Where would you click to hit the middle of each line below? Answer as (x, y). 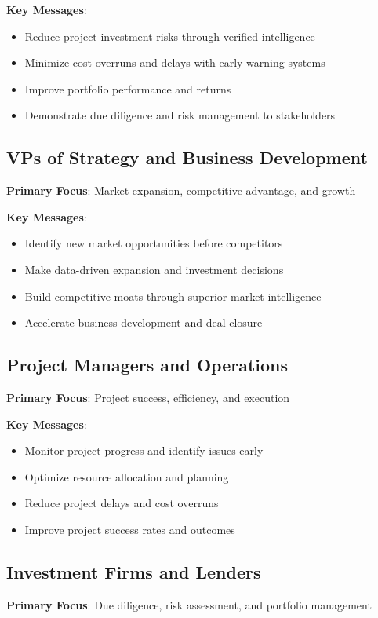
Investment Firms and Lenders (134, 571)
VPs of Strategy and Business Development (187, 157)
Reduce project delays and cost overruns (122, 503)
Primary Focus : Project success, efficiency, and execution (148, 397)
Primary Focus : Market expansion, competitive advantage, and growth (181, 190)
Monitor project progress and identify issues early (144, 450)
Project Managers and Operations (147, 365)
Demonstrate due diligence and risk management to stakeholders (180, 115)
